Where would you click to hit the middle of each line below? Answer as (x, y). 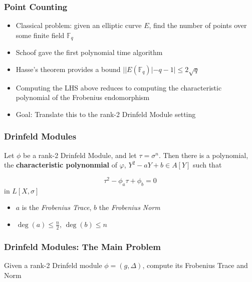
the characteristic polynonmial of (61, 165)
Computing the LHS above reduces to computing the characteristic (119, 87)
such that (207, 165)
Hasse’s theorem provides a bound (68, 69)
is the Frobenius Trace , (57, 207)
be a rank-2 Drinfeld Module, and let (80, 155)
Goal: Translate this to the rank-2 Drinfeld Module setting (106, 114)
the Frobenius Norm (130, 207)
